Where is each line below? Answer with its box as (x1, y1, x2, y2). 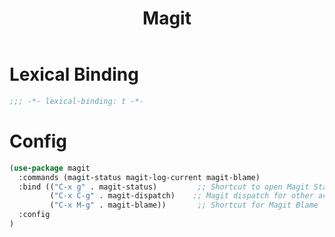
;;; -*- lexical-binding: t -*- (9, 96, 144, 106)
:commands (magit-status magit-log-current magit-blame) (18, 172, 261, 182)
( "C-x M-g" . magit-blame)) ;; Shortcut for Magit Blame (49, 200, 319, 211)
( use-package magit (9, 163, 91, 173)
